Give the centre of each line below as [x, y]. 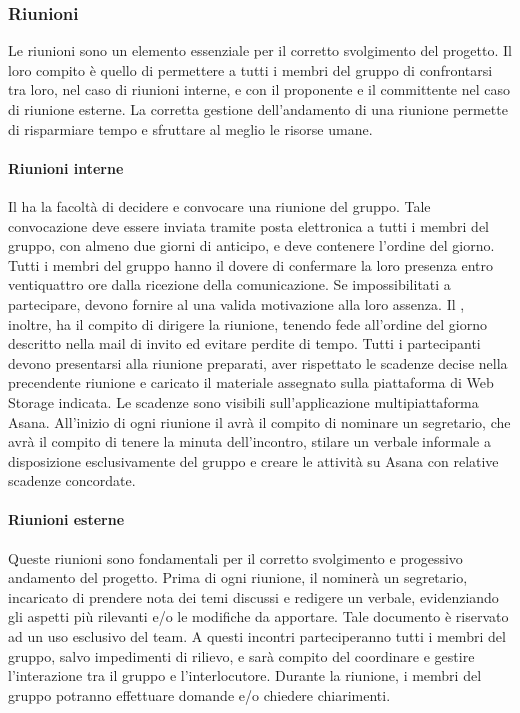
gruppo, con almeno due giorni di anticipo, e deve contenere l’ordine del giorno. [251, 245]
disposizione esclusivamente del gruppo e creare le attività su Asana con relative [253, 460]
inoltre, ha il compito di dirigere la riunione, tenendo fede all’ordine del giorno [248, 323]
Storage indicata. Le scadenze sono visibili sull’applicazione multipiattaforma [243, 401]
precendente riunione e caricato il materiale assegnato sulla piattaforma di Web [251, 382]
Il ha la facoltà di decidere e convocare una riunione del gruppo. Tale [219, 205]
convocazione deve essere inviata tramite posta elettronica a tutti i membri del [248, 225]
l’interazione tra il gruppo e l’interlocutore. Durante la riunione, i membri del [245, 675]
